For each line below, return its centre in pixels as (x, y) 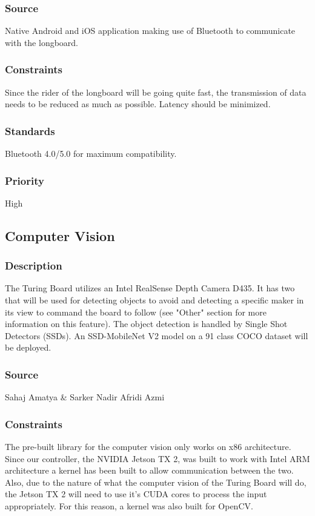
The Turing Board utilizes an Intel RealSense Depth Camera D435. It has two (150, 288)
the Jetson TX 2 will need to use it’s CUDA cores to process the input (136, 494)
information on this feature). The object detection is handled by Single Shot (146, 324)
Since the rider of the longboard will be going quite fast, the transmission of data (156, 92)
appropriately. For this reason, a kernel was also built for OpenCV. (129, 506)
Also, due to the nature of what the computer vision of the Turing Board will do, (156, 482)
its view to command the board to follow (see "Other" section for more (136, 312)
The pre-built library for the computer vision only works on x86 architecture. (148, 447)
